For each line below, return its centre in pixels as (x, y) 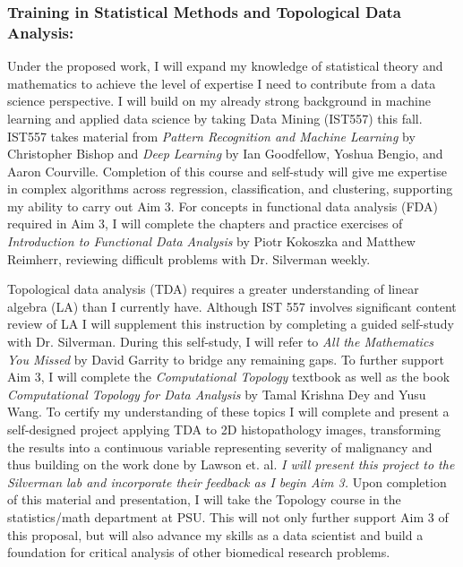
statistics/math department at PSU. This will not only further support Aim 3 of (228, 516)
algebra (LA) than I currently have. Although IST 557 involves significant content (232, 306)
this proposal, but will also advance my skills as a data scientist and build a (215, 534)
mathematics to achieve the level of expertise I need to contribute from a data (222, 83)
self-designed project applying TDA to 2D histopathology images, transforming (224, 430)
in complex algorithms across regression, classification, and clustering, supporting (230, 189)
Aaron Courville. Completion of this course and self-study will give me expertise (227, 171)
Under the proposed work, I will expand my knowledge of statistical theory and (225, 66)
